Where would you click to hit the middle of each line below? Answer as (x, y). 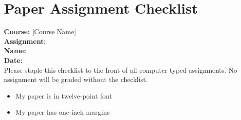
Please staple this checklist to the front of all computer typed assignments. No (120, 70)
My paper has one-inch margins (62, 112)
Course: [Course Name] (40, 31)
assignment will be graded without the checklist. (76, 79)
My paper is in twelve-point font (64, 95)
